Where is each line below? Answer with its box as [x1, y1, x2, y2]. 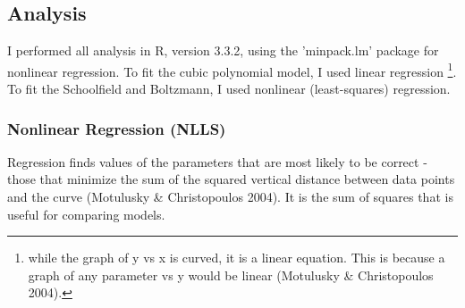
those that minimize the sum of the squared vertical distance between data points [7, 170, 455, 188]
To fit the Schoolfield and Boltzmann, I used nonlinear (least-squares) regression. [7, 79, 451, 98]
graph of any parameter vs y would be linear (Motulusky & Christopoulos [28, 265, 434, 284]
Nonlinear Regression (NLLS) [7, 117, 226, 139]
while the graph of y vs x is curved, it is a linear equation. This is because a [28, 248, 445, 267]
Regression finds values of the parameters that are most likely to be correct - [7, 152, 427, 171]
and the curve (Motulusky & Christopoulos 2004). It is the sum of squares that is [7, 187, 453, 206]
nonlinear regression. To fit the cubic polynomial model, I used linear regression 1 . [7, 59, 457, 80]
